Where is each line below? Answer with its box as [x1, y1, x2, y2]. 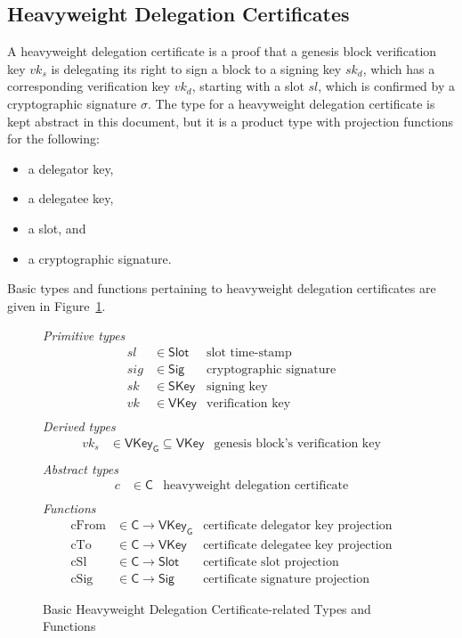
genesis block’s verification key [214, 437, 381, 450]
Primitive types [43, 326, 126, 345]
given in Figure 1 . [7, 296, 106, 315]
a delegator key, [28, 159, 114, 177]
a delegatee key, [28, 189, 114, 208]
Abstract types [43, 459, 119, 478]
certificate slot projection [203, 555, 339, 568]
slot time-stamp [207, 346, 292, 359]
